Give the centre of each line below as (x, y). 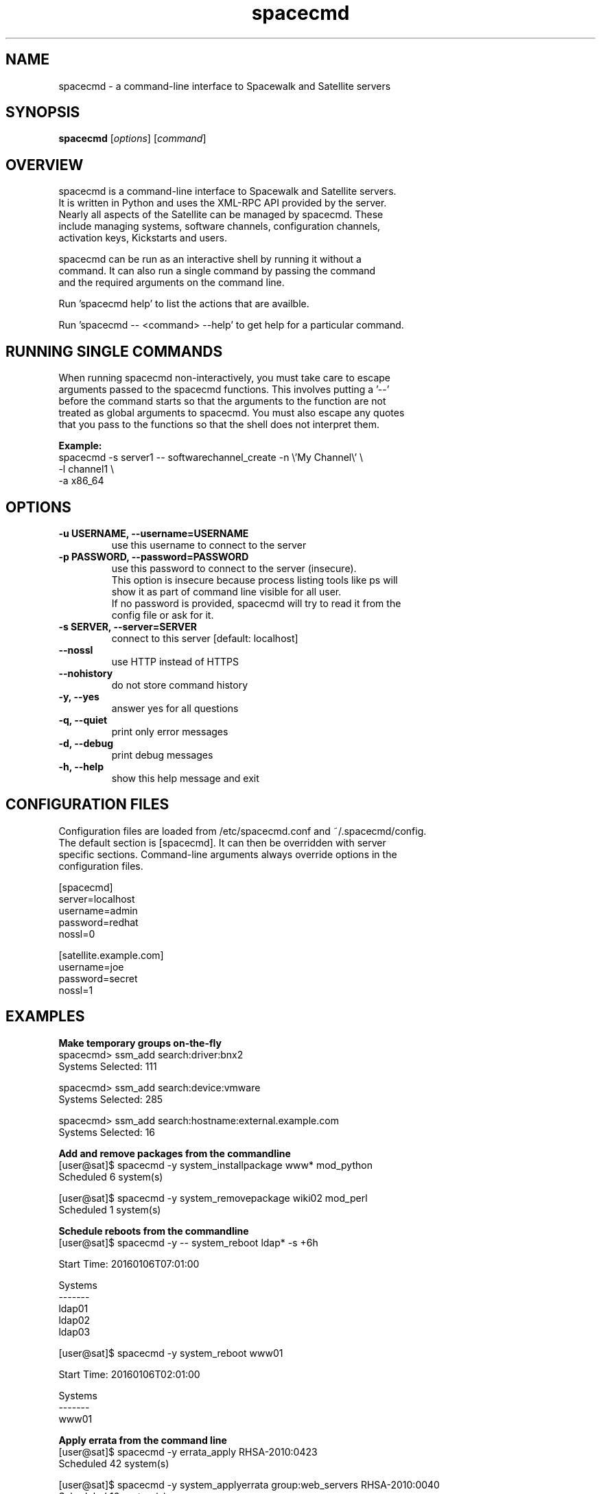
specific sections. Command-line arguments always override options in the (228, 854)
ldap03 (74, 1331)
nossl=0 (77, 934)
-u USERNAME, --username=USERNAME (154, 533)
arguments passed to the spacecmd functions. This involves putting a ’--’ (224, 390)
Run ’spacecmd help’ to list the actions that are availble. (184, 304)
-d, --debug (86, 743)
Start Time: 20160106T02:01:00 (129, 1374)
